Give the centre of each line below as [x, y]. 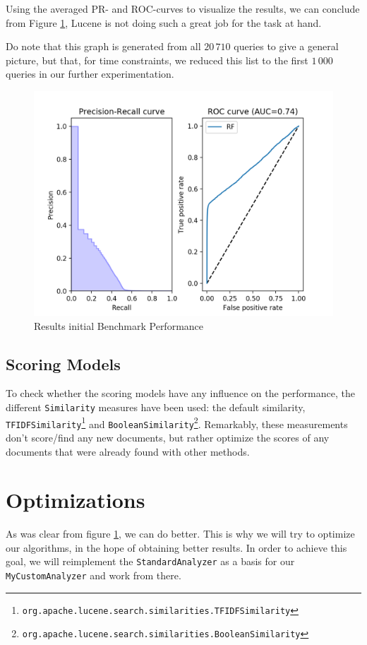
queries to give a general [286, 46]
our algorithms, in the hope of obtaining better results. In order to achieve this [176, 547]
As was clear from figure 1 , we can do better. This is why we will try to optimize [180, 534]
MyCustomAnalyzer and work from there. [94, 575]
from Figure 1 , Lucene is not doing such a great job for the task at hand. [164, 22]
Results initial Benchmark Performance [119, 325]
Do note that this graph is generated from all [103, 46]
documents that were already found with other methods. [128, 451]
